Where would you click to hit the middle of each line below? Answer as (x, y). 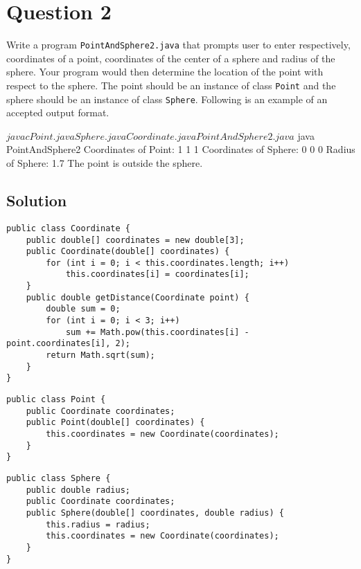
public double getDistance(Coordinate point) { (138, 297)
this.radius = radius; (98, 524)
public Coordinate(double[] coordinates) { (128, 252)
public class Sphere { (59, 478)
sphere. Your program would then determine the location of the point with (165, 72)
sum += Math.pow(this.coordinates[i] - (157, 332)
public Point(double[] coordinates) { (115, 423)
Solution (37, 200)
